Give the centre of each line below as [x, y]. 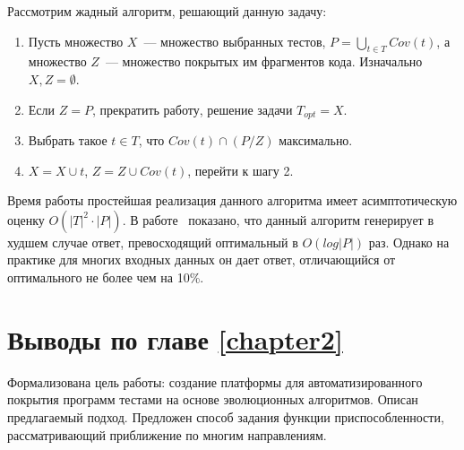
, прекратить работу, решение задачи [192, 109]
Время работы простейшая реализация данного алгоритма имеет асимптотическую [232, 200]
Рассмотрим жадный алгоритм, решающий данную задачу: [167, 11]
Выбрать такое [68, 140]
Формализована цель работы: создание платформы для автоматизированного [215, 381]
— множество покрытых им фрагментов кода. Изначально [264, 61]
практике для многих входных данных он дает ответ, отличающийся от [202, 260]
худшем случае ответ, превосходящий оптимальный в [153, 242]
